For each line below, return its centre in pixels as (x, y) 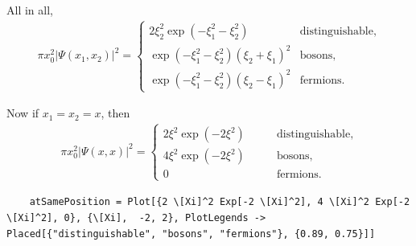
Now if (23, 113)
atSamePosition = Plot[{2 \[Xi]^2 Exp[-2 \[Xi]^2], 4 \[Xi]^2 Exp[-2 (220, 202)
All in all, (30, 10)
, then (115, 113)
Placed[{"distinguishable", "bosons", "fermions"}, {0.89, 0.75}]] (191, 234)
